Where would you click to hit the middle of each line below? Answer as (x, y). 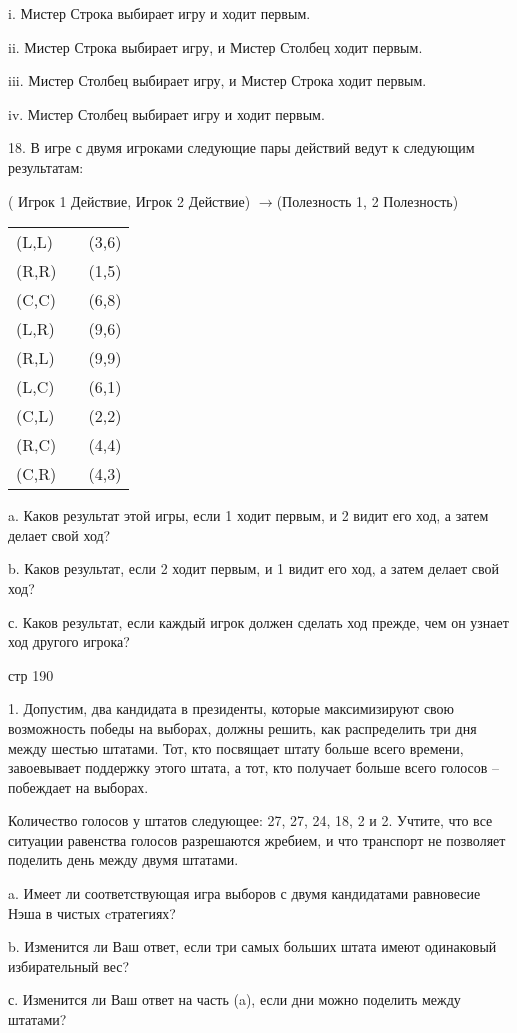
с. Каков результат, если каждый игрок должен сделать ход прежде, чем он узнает (258, 621)
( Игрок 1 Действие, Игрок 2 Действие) (129, 200)
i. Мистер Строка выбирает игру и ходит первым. (159, 13)
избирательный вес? (69, 965)
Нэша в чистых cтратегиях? (92, 912)
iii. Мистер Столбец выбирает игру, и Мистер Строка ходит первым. (217, 80)
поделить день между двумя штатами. (123, 859)
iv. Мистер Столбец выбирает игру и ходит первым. (166, 113)
